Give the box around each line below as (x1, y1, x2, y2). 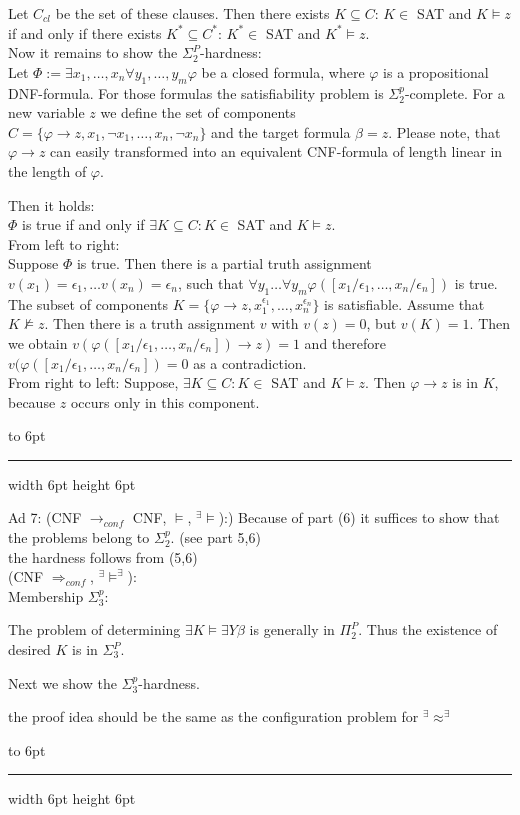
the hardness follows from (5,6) (8, 546, 198, 567)
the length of (8, 160, 87, 181)
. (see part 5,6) (170, 527, 261, 548)
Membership (8, 585, 84, 606)
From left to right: (8, 233, 120, 254)
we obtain (8, 332, 68, 353)
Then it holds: (8, 194, 95, 215)
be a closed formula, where (201, 61, 365, 82)
